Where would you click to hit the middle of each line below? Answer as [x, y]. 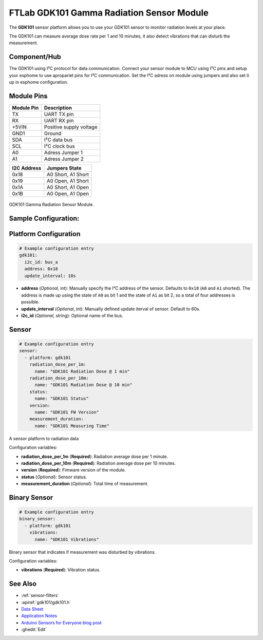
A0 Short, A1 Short [68, 174]
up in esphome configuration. [38, 82]
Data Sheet [32, 609]
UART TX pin [59, 114]
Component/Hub [35, 57]
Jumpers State [64, 168]
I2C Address [27, 168]
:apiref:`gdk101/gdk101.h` [46, 602]
